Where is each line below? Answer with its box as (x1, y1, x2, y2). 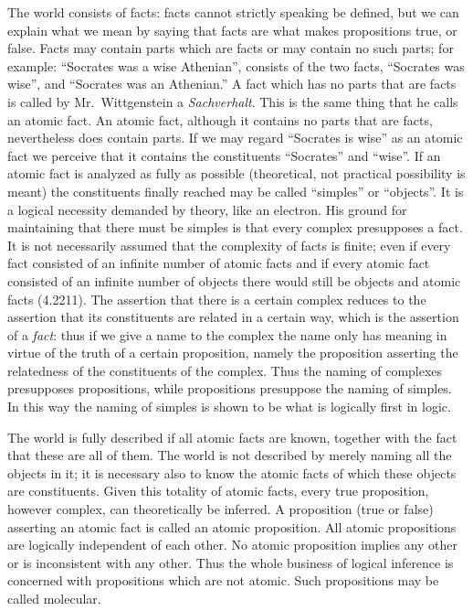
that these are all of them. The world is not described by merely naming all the (7, 445, 452, 465)
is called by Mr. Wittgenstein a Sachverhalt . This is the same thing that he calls (7, 91, 458, 111)
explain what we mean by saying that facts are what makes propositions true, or (7, 20, 457, 39)
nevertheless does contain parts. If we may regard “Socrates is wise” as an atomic (7, 128, 463, 147)
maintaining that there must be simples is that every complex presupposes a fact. (7, 218, 463, 237)
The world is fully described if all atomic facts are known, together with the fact (7, 427, 457, 446)
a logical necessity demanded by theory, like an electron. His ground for (7, 199, 407, 219)
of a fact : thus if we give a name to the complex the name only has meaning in (7, 325, 447, 344)
